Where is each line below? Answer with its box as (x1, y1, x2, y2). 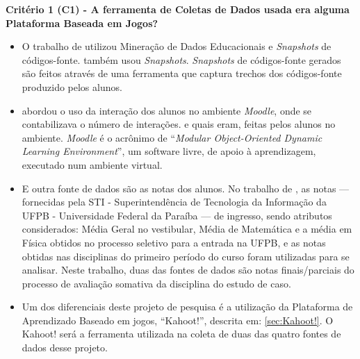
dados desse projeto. (22, 340, 108, 355)
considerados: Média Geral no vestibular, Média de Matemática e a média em (22, 222, 352, 236)
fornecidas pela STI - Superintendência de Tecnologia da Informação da (22, 194, 327, 209)
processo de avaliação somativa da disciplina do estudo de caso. (22, 276, 291, 290)
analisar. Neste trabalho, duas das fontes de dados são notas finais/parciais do (22, 262, 354, 277)
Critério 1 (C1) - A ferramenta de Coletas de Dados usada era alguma (6, 2, 350, 16)
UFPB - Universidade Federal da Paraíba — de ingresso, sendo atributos (22, 208, 332, 222)
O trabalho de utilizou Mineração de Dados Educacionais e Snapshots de (22, 39, 332, 53)
